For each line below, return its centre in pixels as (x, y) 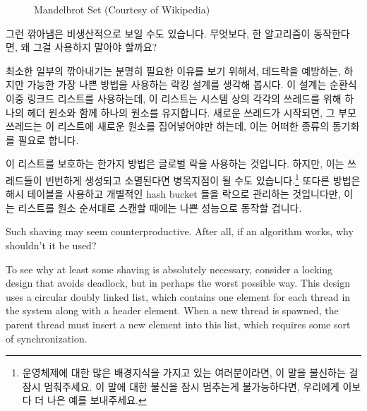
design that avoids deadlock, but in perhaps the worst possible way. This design (178, 283)
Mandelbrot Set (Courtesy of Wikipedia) (122, 9)
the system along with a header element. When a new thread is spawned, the (172, 310)
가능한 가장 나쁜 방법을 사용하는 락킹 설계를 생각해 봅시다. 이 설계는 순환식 (192, 84)
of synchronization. (47, 338)
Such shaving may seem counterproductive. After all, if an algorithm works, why (180, 231)
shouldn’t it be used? (51, 245)
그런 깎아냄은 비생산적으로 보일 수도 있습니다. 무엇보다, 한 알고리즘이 (158, 33)
